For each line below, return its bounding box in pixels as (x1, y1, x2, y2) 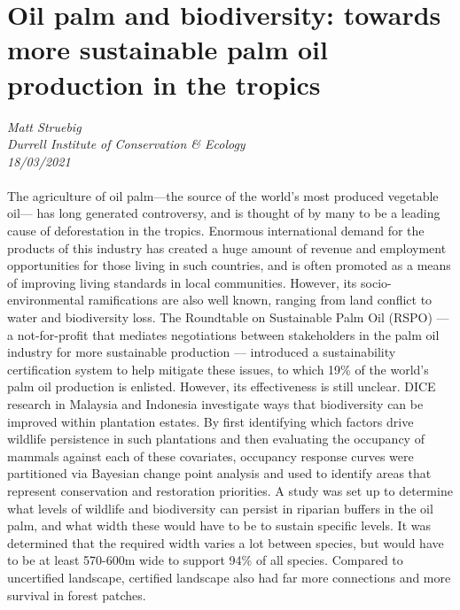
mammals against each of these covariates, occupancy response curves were (7, 446, 414, 465)
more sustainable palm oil (7, 31, 328, 67)
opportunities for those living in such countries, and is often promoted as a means (7, 256, 451, 274)
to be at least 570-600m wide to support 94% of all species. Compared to (7, 551, 403, 569)
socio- (361, 273, 392, 291)
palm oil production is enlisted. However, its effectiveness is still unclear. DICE (7, 377, 436, 396)
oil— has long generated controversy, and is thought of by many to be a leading (7, 204, 441, 222)
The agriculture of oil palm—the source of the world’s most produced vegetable (7, 186, 439, 205)
